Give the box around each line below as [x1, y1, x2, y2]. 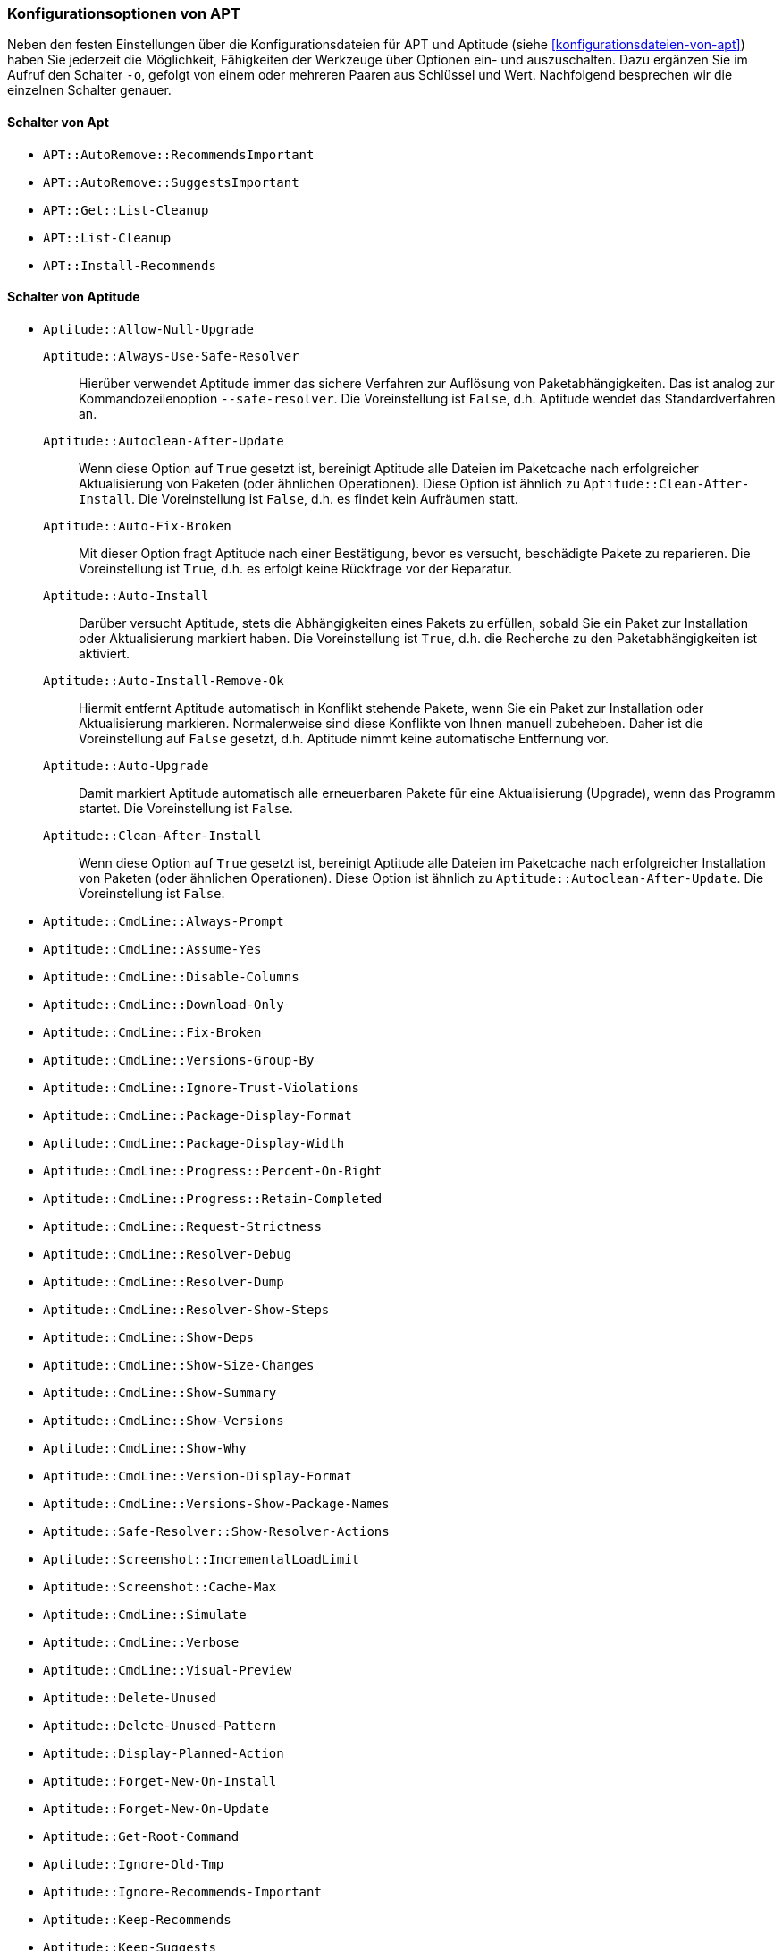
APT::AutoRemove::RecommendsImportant [43, 147, 315, 162]
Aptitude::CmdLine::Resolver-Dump [43, 1274, 284, 1289]
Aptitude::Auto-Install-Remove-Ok [43, 673, 284, 688]
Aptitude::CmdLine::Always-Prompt [43, 913, 284, 929]
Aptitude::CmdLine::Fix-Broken [43, 1024, 262, 1039]
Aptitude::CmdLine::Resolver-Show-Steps [43, 1302, 330, 1317]
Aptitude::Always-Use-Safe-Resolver [43, 348, 299, 363]
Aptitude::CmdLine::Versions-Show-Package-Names [43, 1496, 390, 1511]
